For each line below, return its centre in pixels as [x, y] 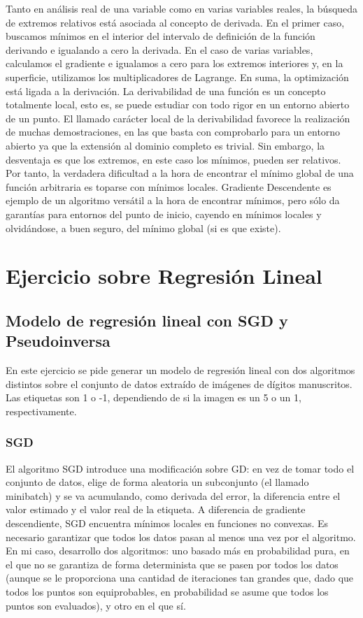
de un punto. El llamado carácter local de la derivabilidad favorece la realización [178, 118]
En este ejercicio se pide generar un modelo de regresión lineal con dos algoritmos [180, 370]
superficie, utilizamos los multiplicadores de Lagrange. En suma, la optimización [177, 77]
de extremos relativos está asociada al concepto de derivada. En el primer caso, [175, 22]
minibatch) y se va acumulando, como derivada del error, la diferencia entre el [173, 495]
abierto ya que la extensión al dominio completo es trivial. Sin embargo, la [165, 145]
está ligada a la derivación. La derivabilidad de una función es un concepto [166, 91]
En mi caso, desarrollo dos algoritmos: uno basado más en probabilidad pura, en [178, 551]
